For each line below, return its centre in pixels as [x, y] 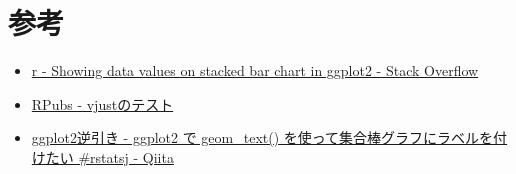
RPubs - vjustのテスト [102, 103]
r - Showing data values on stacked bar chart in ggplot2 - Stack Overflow [255, 70]
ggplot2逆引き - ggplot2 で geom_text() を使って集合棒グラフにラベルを [262, 137]
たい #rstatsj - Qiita [109, 156]
